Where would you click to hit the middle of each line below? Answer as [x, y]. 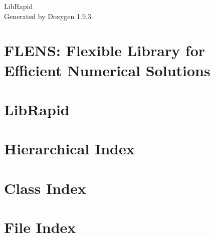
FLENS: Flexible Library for [105, 50]
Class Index [45, 188]
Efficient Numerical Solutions [107, 70]
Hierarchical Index [69, 149]
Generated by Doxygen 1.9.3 [48, 16]
